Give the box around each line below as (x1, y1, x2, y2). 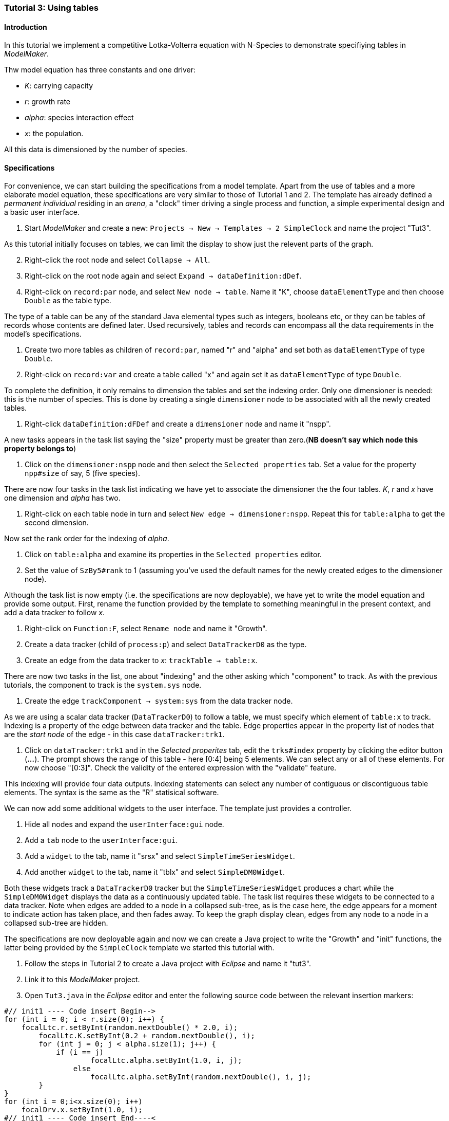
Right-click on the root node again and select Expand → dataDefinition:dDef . (25, 271, 302, 281)
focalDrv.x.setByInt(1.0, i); (21, 1106, 143, 1114)
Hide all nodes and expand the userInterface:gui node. (25, 820, 224, 829)
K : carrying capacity (25, 81, 93, 90)
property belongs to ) (4, 444, 76, 453)
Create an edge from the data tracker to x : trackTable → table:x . (25, 656, 258, 665)
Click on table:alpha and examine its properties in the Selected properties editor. (25, 550, 322, 559)
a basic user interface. (4, 208, 80, 217)
